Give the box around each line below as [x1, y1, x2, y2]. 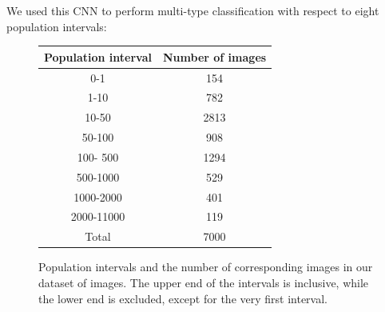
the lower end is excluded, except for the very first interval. [38, 290, 327, 306]
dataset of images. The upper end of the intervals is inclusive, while [38, 274, 369, 290]
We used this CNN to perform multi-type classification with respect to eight [6, 2, 379, 18]
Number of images [163, 48, 267, 65]
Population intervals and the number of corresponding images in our [38, 258, 373, 275]
